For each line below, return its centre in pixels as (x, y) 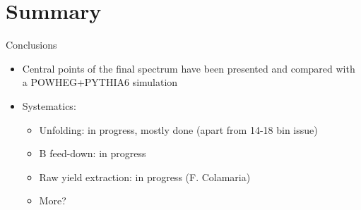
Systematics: (49, 105)
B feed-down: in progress (93, 153)
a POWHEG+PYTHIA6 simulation (100, 82)
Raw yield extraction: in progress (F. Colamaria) (145, 177)
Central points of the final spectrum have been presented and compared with (189, 68)
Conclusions (31, 45)
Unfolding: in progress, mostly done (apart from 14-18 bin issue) (178, 129)
